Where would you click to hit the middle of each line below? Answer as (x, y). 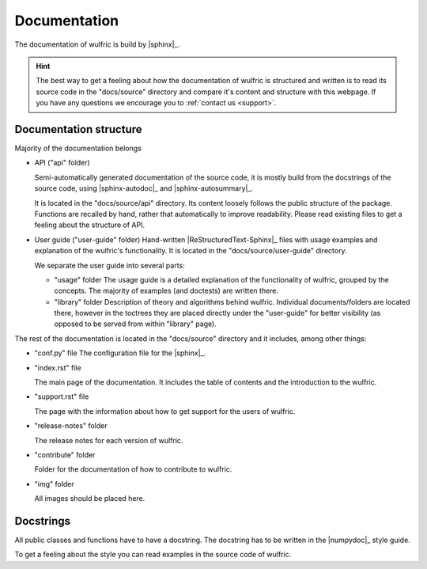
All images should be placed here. (90, 499)
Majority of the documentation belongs (78, 148)
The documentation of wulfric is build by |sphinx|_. (97, 44)
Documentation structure (78, 129)
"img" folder (54, 484)
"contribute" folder (65, 455)
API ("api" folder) (62, 163)
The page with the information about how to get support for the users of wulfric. (165, 411)
